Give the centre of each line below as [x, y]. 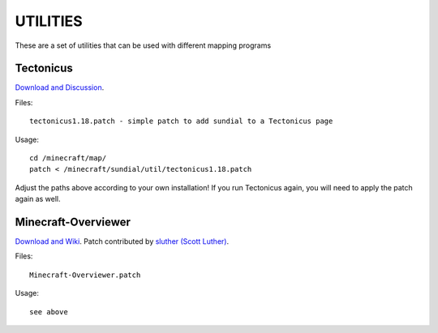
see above [49, 312]
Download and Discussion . [60, 88]
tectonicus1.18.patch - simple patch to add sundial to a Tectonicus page [181, 121]
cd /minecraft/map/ [68, 158]
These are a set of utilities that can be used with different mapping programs [143, 45]
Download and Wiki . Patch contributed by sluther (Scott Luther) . [122, 241]
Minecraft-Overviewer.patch [85, 275]
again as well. [38, 199]
